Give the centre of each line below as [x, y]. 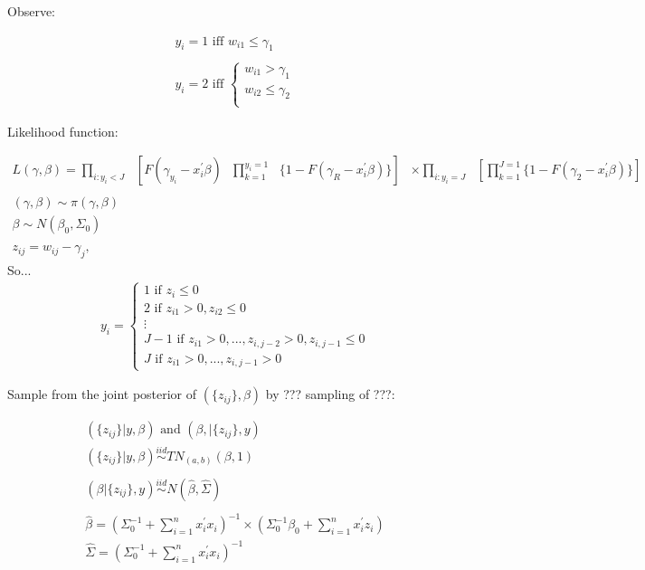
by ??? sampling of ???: [330, 394]
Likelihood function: [63, 131]
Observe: [32, 11]
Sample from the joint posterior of [102, 394]
